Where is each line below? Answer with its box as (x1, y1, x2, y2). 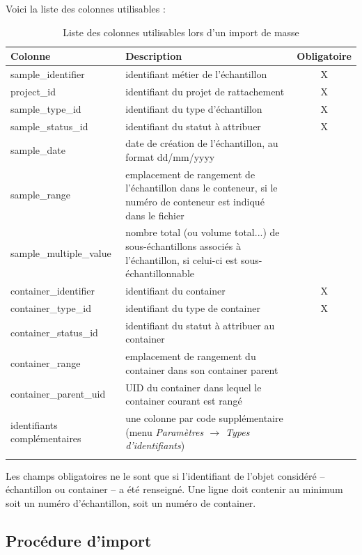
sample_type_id (10, 101, 81, 116)
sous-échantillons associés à (125, 239, 241, 253)
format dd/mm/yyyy (125, 150, 215, 164)
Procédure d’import (6, 529, 152, 551)
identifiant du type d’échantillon (125, 101, 262, 116)
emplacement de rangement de (125, 166, 255, 181)
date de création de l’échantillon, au (125, 136, 278, 150)
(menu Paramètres (125, 424, 204, 439)
